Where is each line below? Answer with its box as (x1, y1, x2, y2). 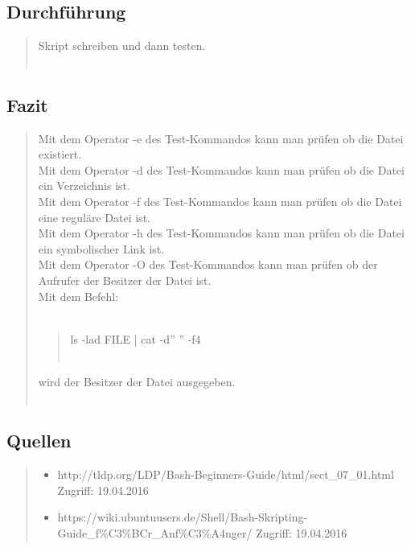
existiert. (38, 146, 82, 163)
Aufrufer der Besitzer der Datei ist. (38, 271, 212, 288)
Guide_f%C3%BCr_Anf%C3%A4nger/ (57, 525, 253, 542)
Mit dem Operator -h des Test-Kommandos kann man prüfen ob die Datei (38, 225, 405, 241)
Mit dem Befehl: (38, 287, 119, 304)
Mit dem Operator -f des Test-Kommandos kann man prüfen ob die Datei (38, 192, 402, 209)
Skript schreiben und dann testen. (38, 37, 206, 54)
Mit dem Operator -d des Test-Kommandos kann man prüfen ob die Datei (38, 161, 405, 178)
